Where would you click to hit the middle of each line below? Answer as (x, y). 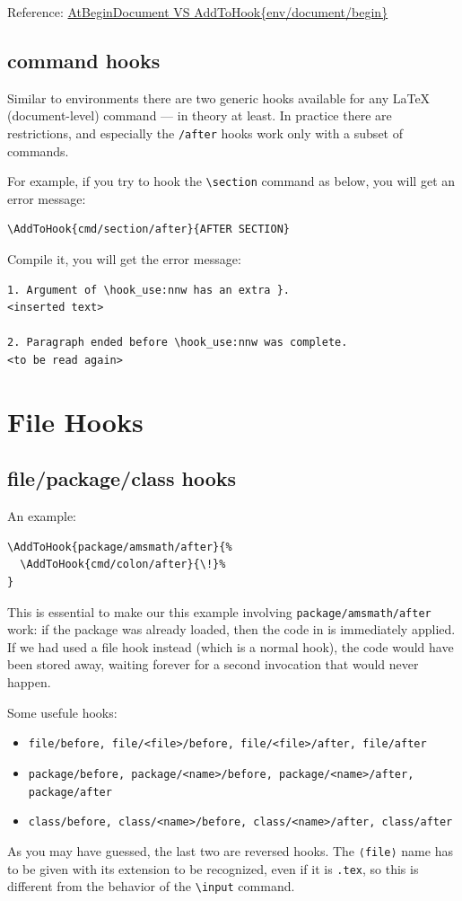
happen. (29, 682)
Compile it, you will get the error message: (124, 259)
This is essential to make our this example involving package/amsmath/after (219, 611)
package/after (70, 792)
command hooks (84, 60)
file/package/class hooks (122, 478)
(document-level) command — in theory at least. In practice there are (200, 115)
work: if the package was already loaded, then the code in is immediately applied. (231, 629)
